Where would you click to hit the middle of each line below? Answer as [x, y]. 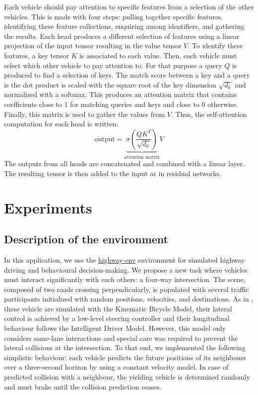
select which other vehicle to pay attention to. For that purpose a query [113, 65]
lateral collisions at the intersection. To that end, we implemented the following [125, 347]
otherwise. [223, 104]
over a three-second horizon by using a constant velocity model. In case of [116, 367]
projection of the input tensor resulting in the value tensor [93, 46]
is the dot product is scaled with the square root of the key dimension [110, 84]
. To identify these [215, 46]
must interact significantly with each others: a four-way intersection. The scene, [125, 279]
